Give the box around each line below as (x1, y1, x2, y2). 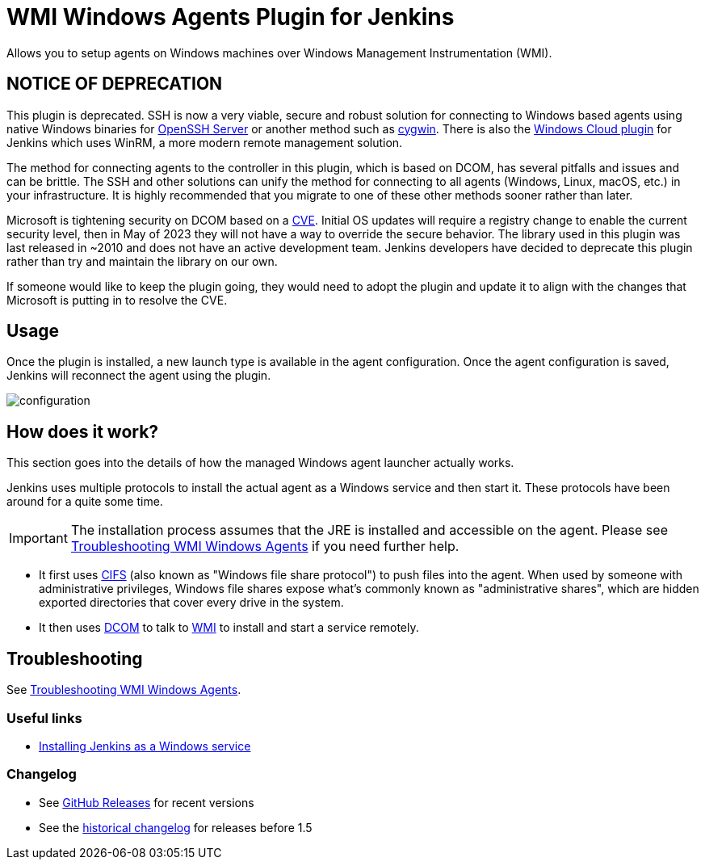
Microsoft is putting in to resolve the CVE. (6, 292, 228, 307)
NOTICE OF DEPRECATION (6, 74, 223, 95)
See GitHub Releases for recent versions (39, 795, 254, 809)
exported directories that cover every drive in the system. (39, 595, 344, 610)
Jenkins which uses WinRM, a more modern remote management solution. (6, 135, 403, 149)
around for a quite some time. (6, 494, 163, 509)
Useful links (6, 709, 82, 726)
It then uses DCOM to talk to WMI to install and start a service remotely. (39, 620, 419, 635)
